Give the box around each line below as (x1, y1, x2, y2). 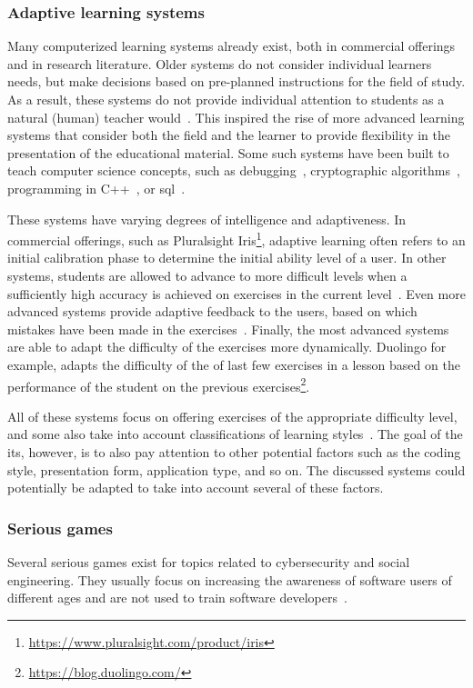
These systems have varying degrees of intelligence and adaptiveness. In (7, 209, 407, 228)
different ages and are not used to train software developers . (7, 588, 347, 607)
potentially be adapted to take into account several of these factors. (7, 478, 384, 497)
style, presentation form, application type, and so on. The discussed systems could (7, 460, 466, 479)
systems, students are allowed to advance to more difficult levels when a (7, 266, 408, 284)
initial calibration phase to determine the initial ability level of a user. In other (7, 248, 447, 267)
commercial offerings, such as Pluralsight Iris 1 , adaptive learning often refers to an (7, 228, 466, 249)
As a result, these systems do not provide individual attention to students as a (7, 90, 445, 108)
